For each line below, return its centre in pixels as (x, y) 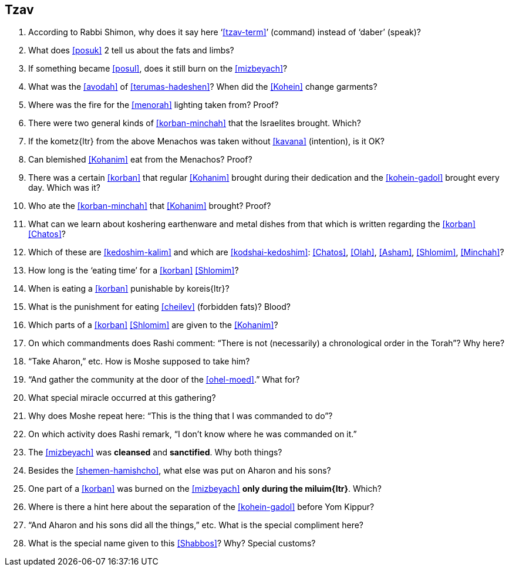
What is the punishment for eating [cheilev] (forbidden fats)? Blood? (159, 307)
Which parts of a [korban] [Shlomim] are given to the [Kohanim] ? (153, 325)
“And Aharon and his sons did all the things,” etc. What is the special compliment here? (196, 525)
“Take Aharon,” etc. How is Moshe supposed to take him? (139, 361)
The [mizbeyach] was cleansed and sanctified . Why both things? (155, 452)
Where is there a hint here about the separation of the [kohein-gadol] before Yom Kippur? (201, 507)
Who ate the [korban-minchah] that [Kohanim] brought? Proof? (150, 206)
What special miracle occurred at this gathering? (122, 398)
